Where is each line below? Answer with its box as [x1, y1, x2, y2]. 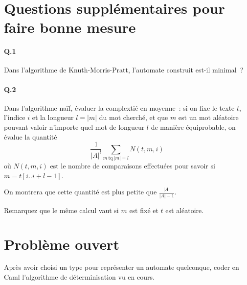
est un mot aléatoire [178, 112, 239, 122]
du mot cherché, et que [99, 112, 168, 122]
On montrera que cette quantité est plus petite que [4, 187, 157, 197]
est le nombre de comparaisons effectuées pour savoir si [50, 160, 215, 170]
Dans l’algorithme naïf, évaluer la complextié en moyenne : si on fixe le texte [4, 102, 235, 113]
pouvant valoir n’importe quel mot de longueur [4, 121, 145, 132]
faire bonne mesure [4, 17, 136, 37]
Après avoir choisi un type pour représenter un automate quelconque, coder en [4, 262, 239, 272]
